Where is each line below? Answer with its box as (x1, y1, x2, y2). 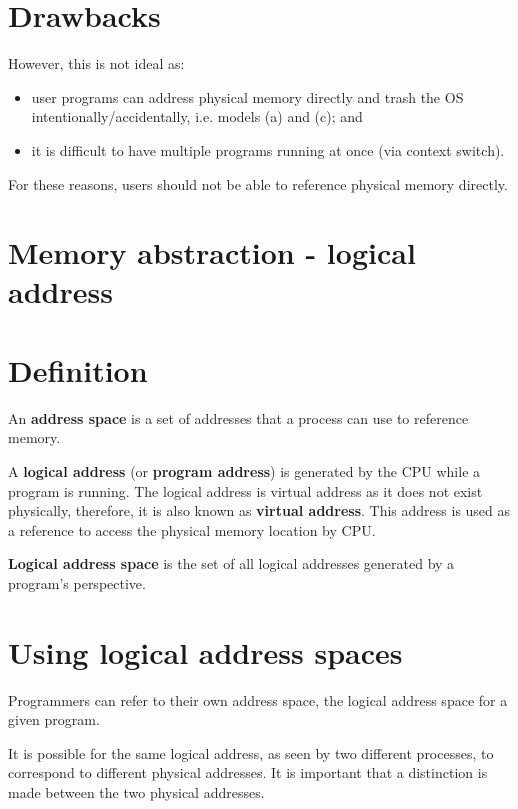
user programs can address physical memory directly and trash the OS (31, 86, 464, 107)
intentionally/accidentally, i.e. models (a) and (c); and (31, 106, 363, 127)
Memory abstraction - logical (8, 232, 416, 273)
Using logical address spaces (8, 631, 403, 672)
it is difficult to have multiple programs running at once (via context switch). (31, 139, 505, 160)
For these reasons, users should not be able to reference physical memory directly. (8, 173, 508, 194)
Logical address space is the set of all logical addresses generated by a (8, 553, 455, 574)
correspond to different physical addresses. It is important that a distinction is (8, 762, 488, 783)
